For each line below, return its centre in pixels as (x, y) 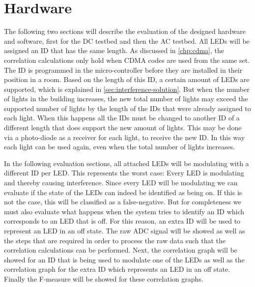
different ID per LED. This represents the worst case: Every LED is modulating (124, 173)
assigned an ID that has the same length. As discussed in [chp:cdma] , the (114, 50)
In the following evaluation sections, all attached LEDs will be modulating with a (127, 163)
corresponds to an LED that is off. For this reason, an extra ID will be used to (122, 221)
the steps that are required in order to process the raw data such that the (115, 240)
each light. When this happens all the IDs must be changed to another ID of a (122, 118)
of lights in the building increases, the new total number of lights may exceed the (126, 99)
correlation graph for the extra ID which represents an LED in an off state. (117, 269)
